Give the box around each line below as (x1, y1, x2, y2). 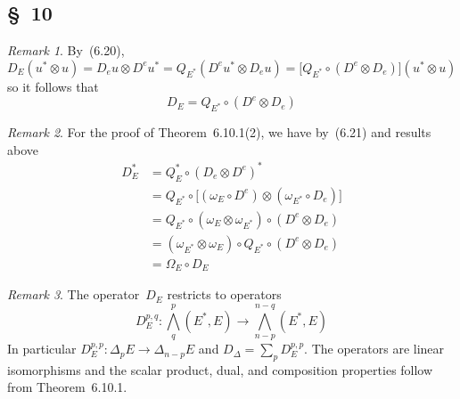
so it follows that (7, 77, 99, 95)
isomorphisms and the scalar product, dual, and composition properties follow (7, 360, 433, 379)
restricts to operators (167, 285, 282, 304)
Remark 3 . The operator (7, 285, 140, 304)
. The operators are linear (304, 339, 445, 358)
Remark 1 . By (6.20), (7, 41, 125, 60)
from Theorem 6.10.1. (7, 378, 127, 396)
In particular (7, 339, 77, 358)
